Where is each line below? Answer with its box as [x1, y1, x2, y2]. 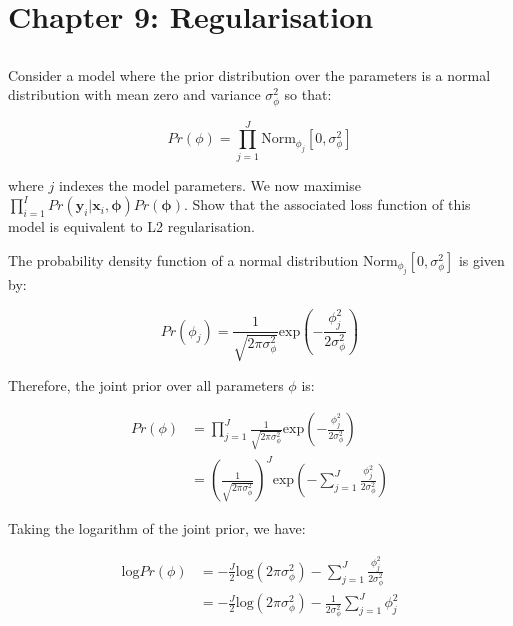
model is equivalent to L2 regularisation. [8, 216, 255, 237]
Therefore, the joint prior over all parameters [8, 374, 284, 395]
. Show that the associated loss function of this [184, 194, 471, 215]
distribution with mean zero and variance [8, 84, 261, 105]
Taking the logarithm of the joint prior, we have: [8, 518, 306, 539]
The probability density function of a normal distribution [8, 249, 359, 270]
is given [458, 249, 505, 270]
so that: [284, 84, 332, 105]
